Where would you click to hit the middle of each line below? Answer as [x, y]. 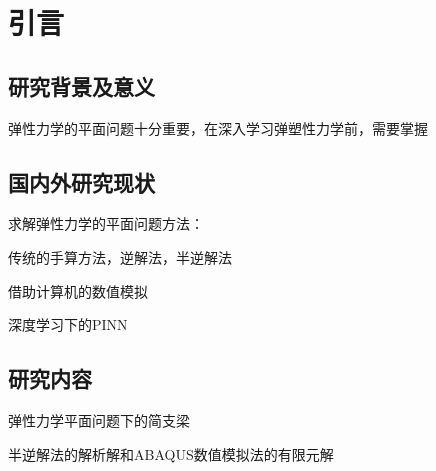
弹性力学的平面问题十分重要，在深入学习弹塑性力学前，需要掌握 [218, 127]
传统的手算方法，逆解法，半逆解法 [120, 256]
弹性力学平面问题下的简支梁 [99, 419]
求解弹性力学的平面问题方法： [106, 223]
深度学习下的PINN [68, 324]
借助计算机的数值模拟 [78, 290]
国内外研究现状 [81, 181]
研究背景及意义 [81, 85]
